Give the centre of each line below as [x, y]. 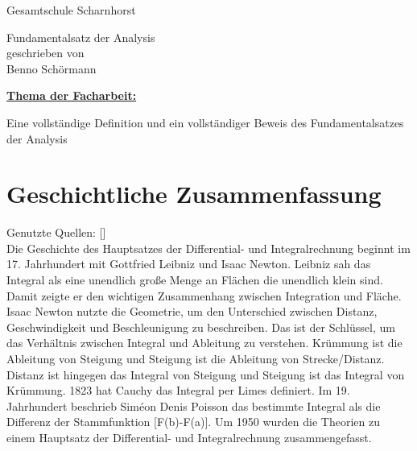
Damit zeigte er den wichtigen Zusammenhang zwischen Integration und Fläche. [204, 295]
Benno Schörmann [52, 68]
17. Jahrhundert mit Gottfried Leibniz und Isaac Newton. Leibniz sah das [189, 264]
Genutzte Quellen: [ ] [56, 232]
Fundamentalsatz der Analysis [81, 37]
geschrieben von [45, 53]
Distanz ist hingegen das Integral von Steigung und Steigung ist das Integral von [206, 374]
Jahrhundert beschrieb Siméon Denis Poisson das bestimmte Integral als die [194, 405]
